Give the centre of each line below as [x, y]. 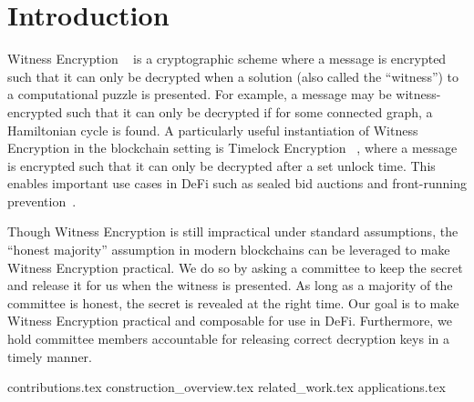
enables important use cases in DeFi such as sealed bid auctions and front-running [237, 183]
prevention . [42, 201]
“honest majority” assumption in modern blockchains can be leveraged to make [229, 250]
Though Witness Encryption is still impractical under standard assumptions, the [233, 231]
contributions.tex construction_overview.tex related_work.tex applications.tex [227, 387]
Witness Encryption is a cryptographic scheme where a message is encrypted [227, 59]
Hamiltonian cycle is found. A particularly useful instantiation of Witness [213, 130]
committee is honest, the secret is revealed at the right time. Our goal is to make [233, 302]
